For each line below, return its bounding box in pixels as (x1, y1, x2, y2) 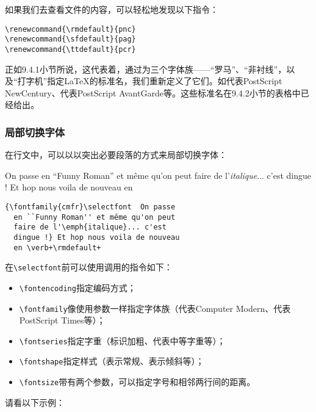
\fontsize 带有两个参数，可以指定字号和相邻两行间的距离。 (19, 375, 256, 388)
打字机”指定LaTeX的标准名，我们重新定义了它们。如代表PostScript (17, 74, 282, 87)
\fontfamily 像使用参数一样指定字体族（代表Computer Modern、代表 (19, 302, 291, 314)
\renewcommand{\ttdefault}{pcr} (5, 45, 136, 54)
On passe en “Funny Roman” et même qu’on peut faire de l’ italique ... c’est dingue (5, 168, 311, 181)
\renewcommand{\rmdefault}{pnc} (5, 24, 136, 34)
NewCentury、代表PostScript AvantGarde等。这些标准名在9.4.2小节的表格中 (5, 86, 301, 99)
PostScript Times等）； (19, 314, 106, 327)
